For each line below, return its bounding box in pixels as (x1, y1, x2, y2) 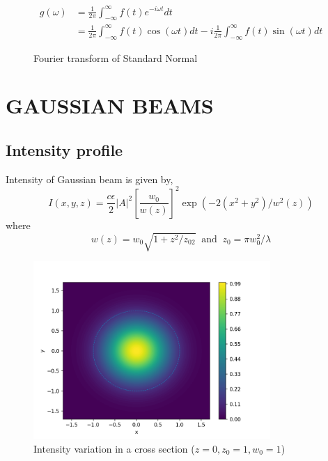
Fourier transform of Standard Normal (33, 50, 198, 65)
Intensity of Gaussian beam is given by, (6, 171, 173, 186)
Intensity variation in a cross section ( (33, 441, 195, 455)
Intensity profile (6, 139, 123, 161)
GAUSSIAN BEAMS (6, 91, 214, 120)
